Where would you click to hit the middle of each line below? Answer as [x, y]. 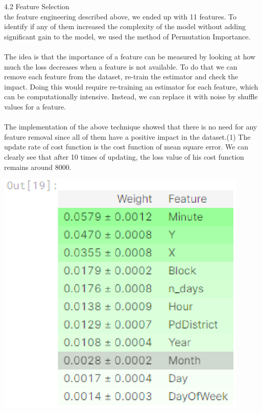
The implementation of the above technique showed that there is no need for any [131, 127]
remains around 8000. [38, 167]
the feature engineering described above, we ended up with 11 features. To [120, 16]
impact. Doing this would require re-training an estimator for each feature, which [131, 86]
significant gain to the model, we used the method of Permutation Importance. [127, 36]
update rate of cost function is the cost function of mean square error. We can [126, 147]
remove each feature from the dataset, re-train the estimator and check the [121, 77]
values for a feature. [35, 106]
